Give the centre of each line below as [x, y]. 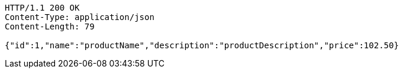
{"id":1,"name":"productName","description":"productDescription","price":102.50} [202, 45]
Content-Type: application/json [80, 17]
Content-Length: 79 [50, 26]
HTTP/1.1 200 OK [42, 8]
